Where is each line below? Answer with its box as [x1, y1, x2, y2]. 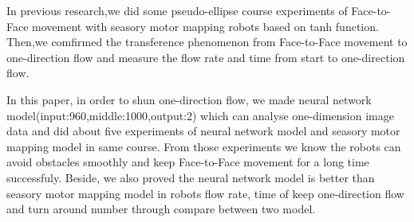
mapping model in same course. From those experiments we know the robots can [6, 138, 401, 154]
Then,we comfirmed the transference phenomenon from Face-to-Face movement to [6, 33, 408, 50]
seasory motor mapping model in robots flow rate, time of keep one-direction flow [6, 185, 404, 201]
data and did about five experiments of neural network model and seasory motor [6, 123, 400, 139]
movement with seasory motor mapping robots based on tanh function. [32, 18, 379, 34]
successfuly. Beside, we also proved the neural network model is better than [6, 169, 375, 185]
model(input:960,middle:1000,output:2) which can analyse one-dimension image [6, 107, 394, 123]
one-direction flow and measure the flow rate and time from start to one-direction [6, 49, 405, 65]
